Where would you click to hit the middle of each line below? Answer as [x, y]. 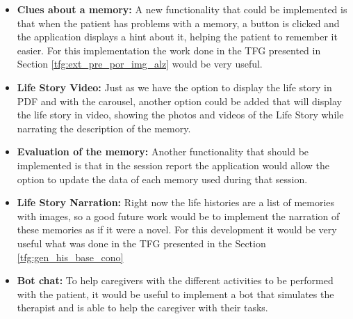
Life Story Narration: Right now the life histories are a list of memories [176, 202]
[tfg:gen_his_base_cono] [70, 257]
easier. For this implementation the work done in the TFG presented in [169, 50]
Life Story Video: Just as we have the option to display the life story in [174, 87]
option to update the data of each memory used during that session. [162, 179]
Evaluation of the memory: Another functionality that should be [163, 151]
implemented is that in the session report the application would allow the [173, 165]
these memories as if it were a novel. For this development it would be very [177, 229]
